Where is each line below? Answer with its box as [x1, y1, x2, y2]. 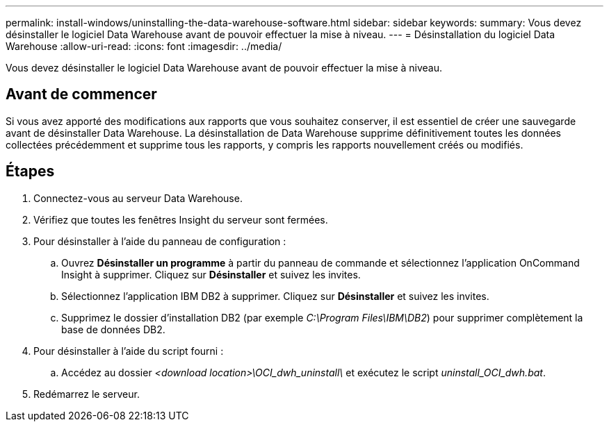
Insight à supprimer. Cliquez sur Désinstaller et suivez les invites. [61, 268, 361, 281]
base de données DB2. [61, 323, 165, 335]
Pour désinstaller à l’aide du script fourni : [33, 344, 224, 357]
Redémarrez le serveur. [33, 387, 140, 400]
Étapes [6, 162, 55, 181]
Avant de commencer [6, 85, 157, 103]
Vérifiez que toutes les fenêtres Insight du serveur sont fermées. [33, 213, 328, 226]
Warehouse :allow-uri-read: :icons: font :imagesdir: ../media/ [6, 40, 282, 52]
